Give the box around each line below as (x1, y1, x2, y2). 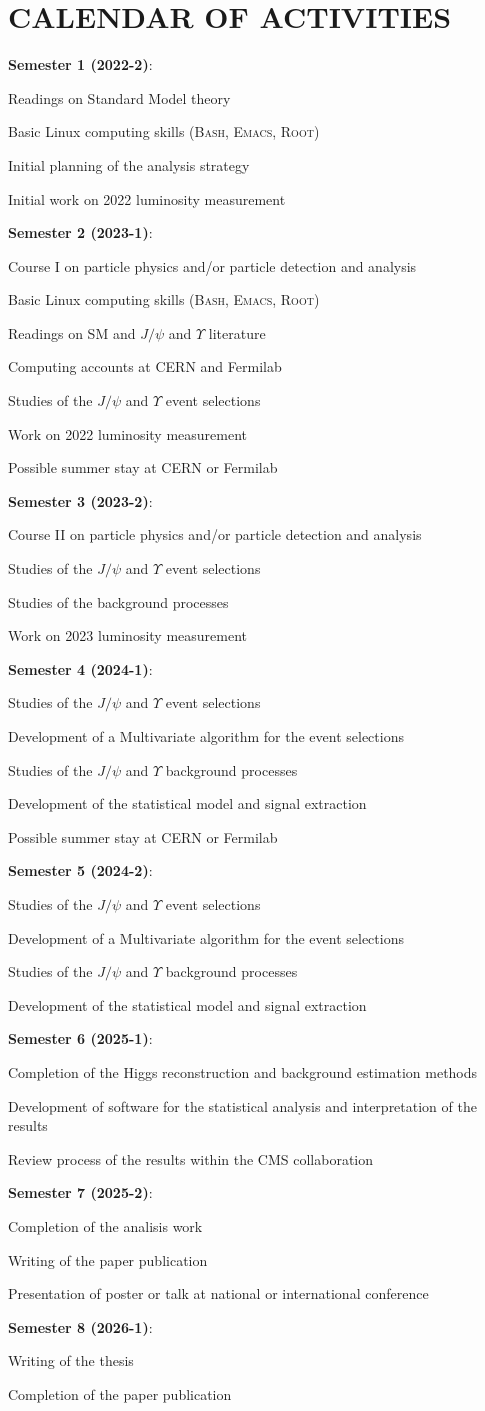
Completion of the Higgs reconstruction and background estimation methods (8, 1061, 478, 1082)
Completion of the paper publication (8, 1383, 232, 1404)
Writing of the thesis (8, 1350, 134, 1371)
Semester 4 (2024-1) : (8, 658, 153, 679)
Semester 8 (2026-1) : (8, 1316, 153, 1337)
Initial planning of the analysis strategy (8, 154, 250, 175)
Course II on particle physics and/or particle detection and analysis (8, 524, 422, 545)
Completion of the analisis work (8, 1215, 203, 1236)
